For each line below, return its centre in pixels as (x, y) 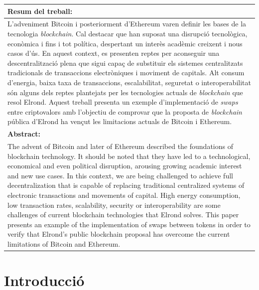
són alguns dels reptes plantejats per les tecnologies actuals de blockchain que (125, 92)
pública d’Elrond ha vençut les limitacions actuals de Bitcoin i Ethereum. (120, 121)
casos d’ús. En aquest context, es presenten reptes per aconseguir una (114, 53)
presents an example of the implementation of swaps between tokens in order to (129, 224)
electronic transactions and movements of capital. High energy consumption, (124, 195)
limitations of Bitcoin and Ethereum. (64, 243)
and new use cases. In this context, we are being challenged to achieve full (120, 175)
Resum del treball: (40, 11)
